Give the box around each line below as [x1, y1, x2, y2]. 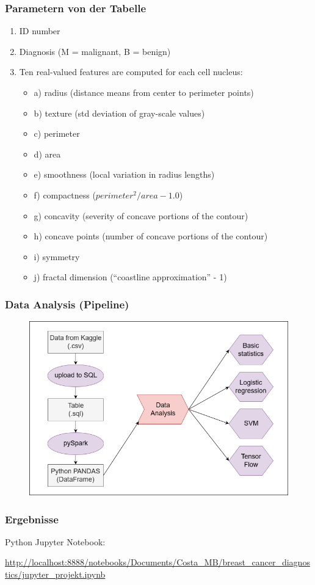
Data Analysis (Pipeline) [5, 296, 129, 311]
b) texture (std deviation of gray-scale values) [34, 106, 205, 119]
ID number [19, 24, 60, 37]
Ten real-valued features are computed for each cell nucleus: [19, 65, 243, 78]
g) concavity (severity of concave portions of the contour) [34, 209, 248, 222]
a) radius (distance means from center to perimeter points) [34, 86, 254, 98]
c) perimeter [34, 127, 80, 140]
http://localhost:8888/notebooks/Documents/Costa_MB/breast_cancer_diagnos [5, 556, 310, 569]
